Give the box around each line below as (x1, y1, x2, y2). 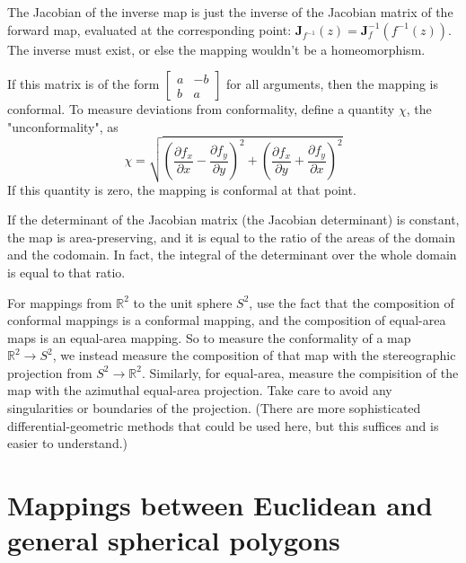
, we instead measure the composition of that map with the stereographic (52, 346, 456, 365)
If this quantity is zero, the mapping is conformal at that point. (7, 180, 356, 198)
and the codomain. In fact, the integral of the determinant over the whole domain (7, 245, 457, 264)
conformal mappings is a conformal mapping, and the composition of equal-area (7, 311, 446, 330)
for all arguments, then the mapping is (226, 75, 438, 93)
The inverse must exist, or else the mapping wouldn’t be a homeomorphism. (7, 40, 426, 58)
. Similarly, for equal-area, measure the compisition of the (141, 363, 459, 382)
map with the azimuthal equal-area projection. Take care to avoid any (7, 381, 392, 400)
